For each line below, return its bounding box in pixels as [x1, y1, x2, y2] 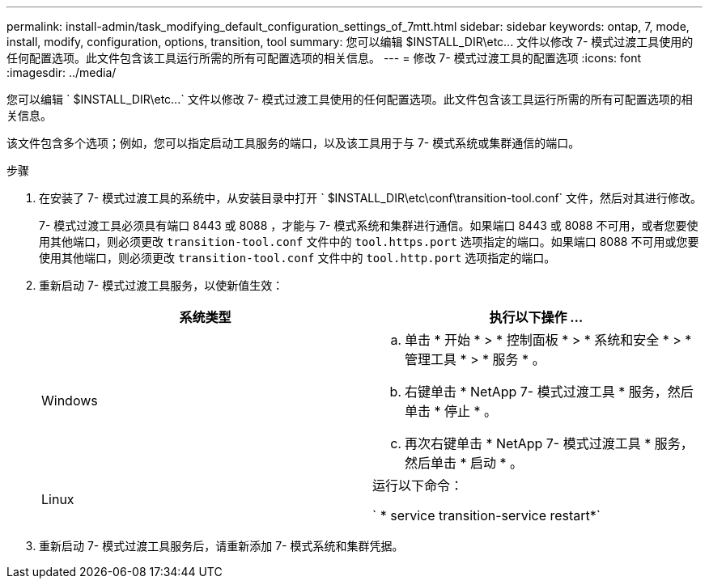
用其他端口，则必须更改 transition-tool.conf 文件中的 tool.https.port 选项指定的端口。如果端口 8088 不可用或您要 [39, 235, 699, 248]
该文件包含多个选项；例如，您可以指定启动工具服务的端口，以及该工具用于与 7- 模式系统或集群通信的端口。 [6, 136, 580, 150]
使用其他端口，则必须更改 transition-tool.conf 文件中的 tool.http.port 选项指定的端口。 [39, 251, 556, 265]
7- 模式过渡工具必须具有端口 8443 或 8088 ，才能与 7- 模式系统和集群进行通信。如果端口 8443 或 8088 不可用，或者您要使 [39, 218, 698, 232]
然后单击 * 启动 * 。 [405, 455, 524, 471]
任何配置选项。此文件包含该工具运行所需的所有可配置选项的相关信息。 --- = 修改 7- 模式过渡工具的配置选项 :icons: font [6, 51, 642, 65]
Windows [41, 392, 98, 409]
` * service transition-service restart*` [372, 507, 601, 524]
